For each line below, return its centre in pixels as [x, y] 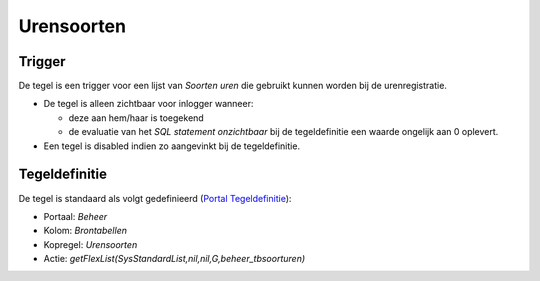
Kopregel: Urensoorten [90, 244]
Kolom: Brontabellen [85, 231]
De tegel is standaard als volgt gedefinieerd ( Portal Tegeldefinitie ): [155, 198]
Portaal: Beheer [75, 216]
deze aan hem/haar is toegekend [136, 117]
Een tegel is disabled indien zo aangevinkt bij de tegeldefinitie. [171, 146]
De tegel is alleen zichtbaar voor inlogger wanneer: [148, 104]
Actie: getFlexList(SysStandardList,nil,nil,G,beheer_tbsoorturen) [174, 259]
